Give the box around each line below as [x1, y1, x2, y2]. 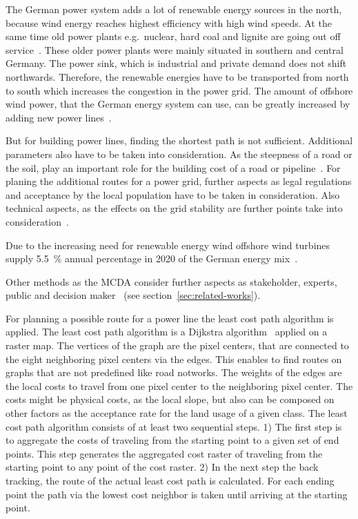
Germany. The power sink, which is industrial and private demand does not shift [6, 56, 347, 70]
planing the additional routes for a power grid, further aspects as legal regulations [6, 174, 352, 188]
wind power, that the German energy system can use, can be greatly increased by [6, 97, 350, 111]
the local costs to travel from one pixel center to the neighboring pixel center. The [6, 378, 353, 393]
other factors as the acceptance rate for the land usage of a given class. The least [6, 406, 348, 420]
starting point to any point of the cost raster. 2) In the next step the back [6, 460, 319, 474]
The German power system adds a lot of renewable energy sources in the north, [6, 2, 342, 16]
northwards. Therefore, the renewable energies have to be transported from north [6, 69, 349, 84]
